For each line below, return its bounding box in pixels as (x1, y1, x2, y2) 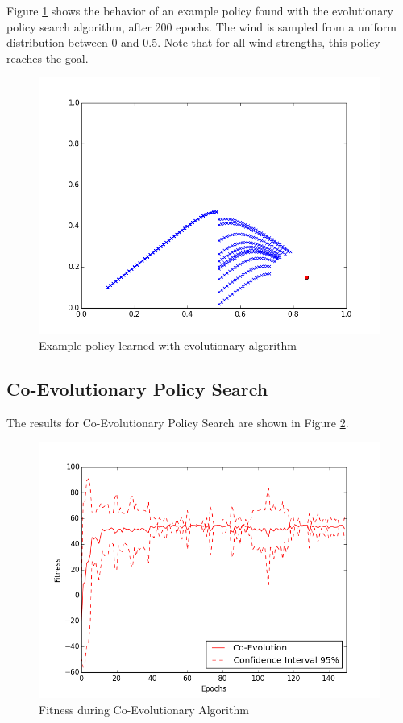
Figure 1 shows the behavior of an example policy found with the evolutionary (6, 2, 394, 19)
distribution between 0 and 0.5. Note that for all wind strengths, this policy (6, 34, 380, 51)
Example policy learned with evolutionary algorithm (39, 336, 297, 353)
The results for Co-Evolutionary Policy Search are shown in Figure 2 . (6, 413, 349, 430)
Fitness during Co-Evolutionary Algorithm (39, 700, 249, 717)
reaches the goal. (6, 49, 89, 66)
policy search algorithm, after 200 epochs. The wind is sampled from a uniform (6, 18, 397, 35)
